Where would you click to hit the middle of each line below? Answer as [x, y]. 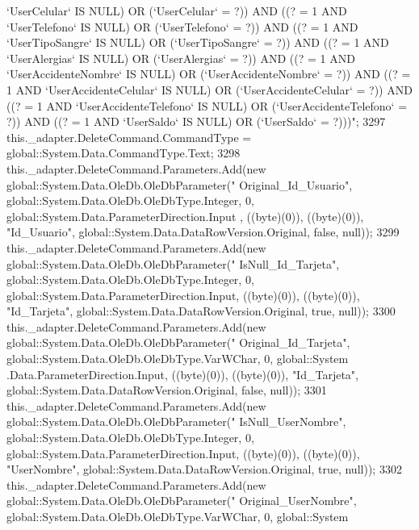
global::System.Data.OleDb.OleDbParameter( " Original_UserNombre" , [182, 501]
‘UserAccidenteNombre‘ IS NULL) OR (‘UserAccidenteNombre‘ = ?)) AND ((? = [209, 74]
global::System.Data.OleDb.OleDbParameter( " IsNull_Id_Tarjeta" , [173, 263]
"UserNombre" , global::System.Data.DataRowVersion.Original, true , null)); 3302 [204, 469]
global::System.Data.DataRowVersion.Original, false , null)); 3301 [167, 390]
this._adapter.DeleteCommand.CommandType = [129, 137]
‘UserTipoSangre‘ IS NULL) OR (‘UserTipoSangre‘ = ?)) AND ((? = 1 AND [198, 42]
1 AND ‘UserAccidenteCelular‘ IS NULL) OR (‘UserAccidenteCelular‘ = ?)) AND [209, 89]
